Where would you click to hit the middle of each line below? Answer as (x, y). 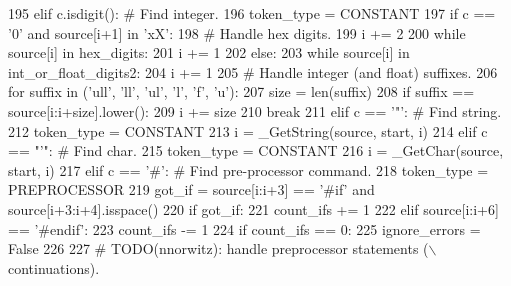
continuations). (54, 267)
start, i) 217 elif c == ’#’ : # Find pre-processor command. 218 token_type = (248, 169)
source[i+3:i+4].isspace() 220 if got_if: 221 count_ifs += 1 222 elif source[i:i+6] (253, 208)
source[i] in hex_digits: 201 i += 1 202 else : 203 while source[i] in (209, 52)
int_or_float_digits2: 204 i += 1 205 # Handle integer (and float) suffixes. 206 (253, 71)
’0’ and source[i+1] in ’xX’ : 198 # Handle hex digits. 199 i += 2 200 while (237, 32)
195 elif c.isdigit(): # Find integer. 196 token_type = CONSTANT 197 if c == (252, 13)
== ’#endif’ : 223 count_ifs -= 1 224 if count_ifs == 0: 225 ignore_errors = (244, 228)
